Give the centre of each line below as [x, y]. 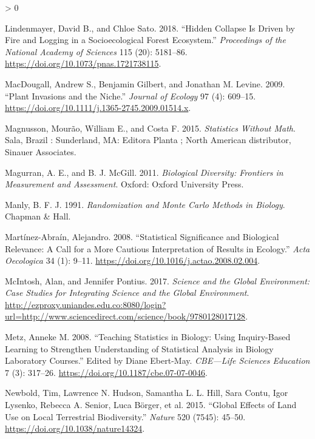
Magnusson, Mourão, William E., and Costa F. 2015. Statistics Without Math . [150, 128]
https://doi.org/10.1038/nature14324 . [75, 428]
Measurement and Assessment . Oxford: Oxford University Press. [124, 184]
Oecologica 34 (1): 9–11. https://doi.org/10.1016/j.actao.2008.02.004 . [133, 260]
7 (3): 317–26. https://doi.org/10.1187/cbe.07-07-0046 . [106, 372]
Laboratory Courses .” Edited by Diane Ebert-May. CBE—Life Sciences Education [157, 360]
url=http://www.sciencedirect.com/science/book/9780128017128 [125, 316]
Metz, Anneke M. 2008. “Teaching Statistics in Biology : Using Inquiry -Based [148, 337]
